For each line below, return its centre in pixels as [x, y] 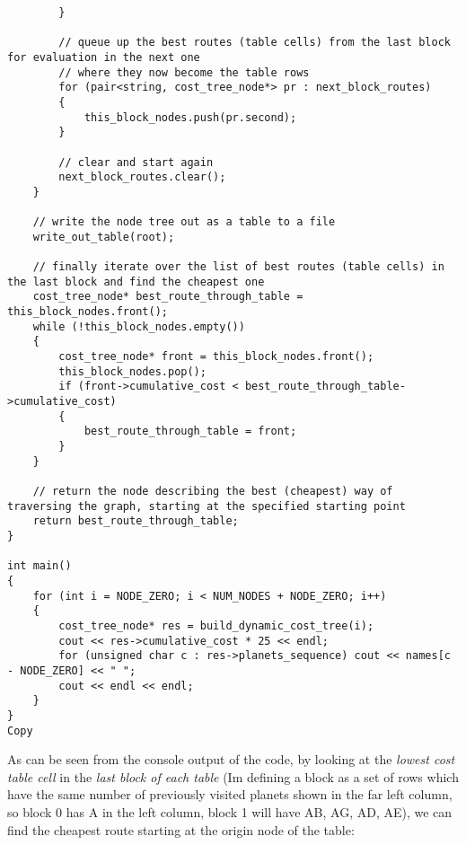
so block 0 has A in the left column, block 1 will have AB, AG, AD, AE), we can [230, 811]
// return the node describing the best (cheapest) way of [213, 491]
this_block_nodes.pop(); [132, 371]
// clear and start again [136, 162]
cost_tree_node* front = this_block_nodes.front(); [216, 357]
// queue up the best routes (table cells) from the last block [255, 43]
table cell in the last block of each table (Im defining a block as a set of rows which [233, 776]
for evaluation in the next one [104, 57]
